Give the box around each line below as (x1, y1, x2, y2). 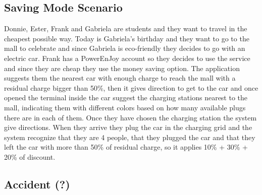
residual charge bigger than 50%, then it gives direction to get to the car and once (4, 82, 258, 93)
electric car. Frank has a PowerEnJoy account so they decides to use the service (4, 52, 250, 63)
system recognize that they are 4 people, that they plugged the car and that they (4, 132, 255, 142)
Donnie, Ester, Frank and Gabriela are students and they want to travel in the (4, 23, 247, 34)
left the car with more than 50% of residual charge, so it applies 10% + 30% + (4, 142, 248, 152)
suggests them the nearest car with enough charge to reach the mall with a (4, 73, 236, 83)
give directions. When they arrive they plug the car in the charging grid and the (4, 122, 252, 133)
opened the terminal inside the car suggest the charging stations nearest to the (4, 92, 248, 103)
